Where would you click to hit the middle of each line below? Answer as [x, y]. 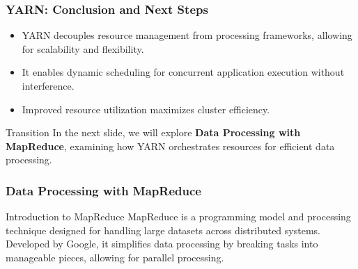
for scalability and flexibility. [83, 48]
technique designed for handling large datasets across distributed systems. [163, 230]
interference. [48, 85]
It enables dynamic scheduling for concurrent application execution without [183, 72]
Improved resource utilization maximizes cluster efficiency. [146, 109]
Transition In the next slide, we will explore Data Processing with [153, 132]
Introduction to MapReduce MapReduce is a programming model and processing [178, 217]
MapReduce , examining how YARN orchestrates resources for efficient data [170, 146]
